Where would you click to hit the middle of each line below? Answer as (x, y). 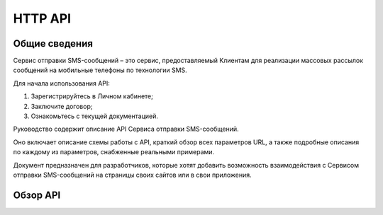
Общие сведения (53, 43)
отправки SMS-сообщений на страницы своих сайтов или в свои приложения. (132, 175)
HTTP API (42, 18)
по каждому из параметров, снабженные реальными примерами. (114, 152)
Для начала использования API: (61, 83)
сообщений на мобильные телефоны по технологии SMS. (100, 70)
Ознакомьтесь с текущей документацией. (95, 116)
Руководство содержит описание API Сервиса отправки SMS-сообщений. (126, 129)
